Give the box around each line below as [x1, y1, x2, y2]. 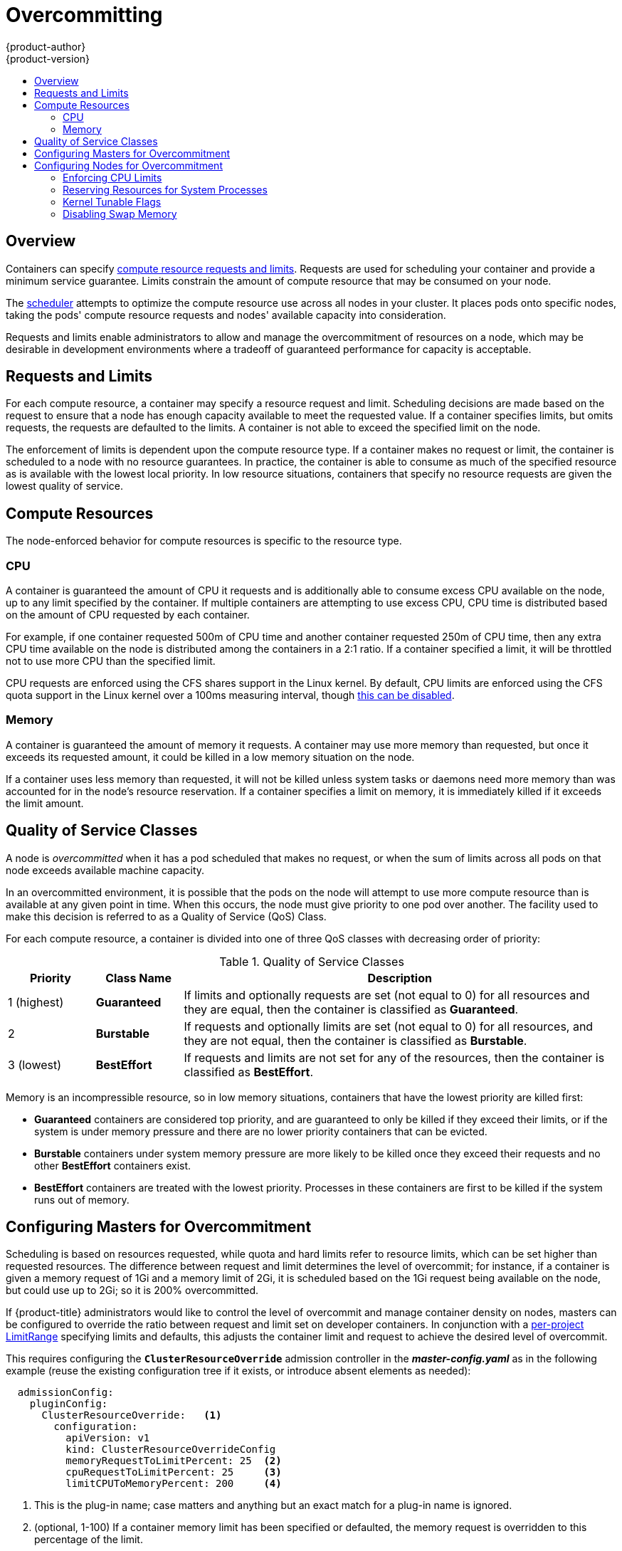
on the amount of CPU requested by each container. [6, 609, 250, 621]
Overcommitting [6, 3, 163, 27]
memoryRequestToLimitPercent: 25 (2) [65, 1455, 282, 1467]
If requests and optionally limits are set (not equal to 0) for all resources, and [184, 1019, 594, 1034]
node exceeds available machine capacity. [6, 863, 205, 876]
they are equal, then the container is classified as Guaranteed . [184, 1001, 519, 1016]
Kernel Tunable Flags [63, 195, 162, 208]
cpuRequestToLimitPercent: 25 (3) [65, 1466, 282, 1478]
